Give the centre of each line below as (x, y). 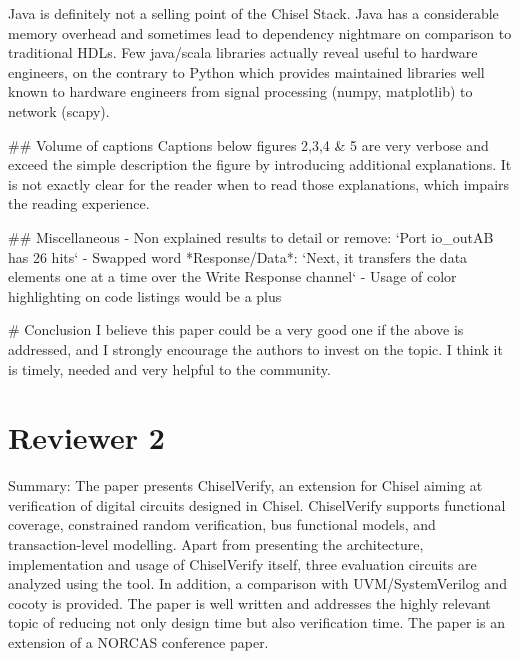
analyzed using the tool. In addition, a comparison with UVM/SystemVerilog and (257, 583)
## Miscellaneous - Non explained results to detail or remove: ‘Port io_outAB (251, 236)
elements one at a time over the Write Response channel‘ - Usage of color (232, 276)
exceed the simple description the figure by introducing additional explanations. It (260, 164)
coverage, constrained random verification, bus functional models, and (222, 524)
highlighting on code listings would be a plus (145, 295)
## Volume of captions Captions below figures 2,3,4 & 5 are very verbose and (248, 144)
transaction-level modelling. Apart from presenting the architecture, (216, 544)
